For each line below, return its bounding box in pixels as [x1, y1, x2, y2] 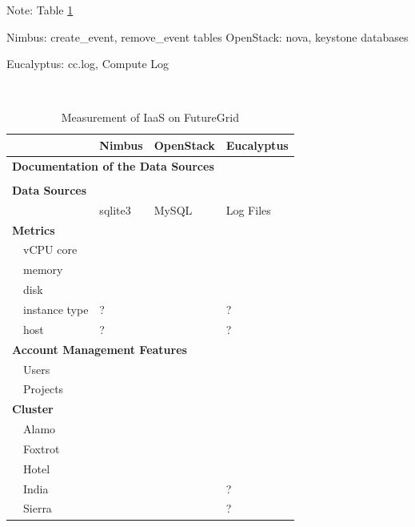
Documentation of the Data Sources [12, 157, 214, 174]
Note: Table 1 [6, 2, 74, 18]
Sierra [22, 500, 52, 517]
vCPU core [22, 241, 78, 258]
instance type [22, 300, 89, 317]
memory [22, 261, 63, 278]
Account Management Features [12, 340, 187, 357]
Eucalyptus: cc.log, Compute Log [6, 55, 170, 72]
